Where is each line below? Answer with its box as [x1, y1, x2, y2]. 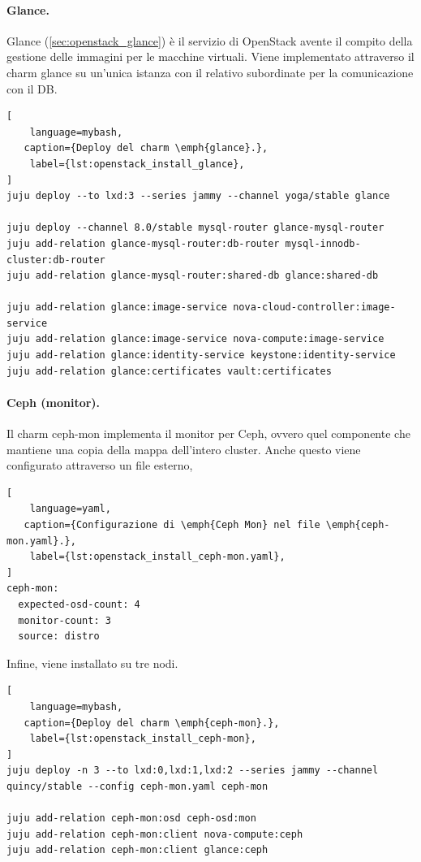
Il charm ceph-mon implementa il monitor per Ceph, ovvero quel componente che [6, 425, 410, 442]
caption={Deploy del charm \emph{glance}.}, [24, 142, 268, 154]
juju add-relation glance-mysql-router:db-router [6, 237, 280, 249]
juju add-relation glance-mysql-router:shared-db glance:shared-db [6, 270, 379, 282]
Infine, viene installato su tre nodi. [6, 654, 178, 671]
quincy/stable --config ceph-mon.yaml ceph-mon [6, 780, 268, 792]
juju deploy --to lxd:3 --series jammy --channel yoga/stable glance [6, 190, 390, 202]
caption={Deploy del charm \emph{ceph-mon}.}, [24, 717, 280, 729]
